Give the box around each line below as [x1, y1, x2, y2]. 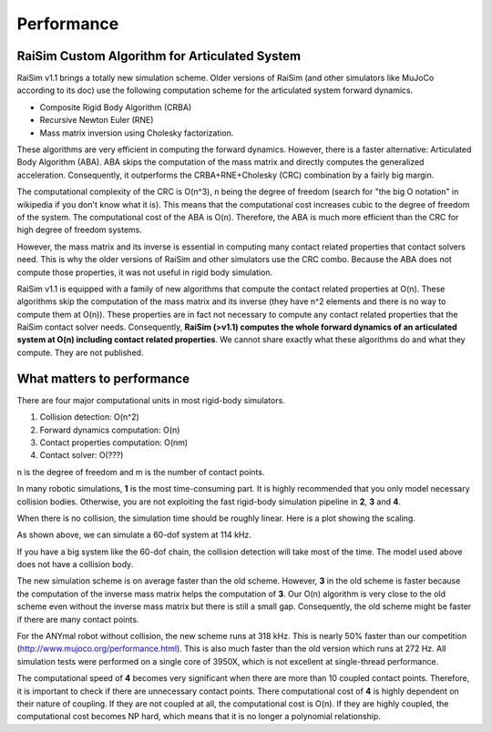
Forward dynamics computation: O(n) [39, 424, 180, 435]
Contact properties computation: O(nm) [39, 437, 189, 448]
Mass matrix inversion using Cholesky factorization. [39, 127, 234, 138]
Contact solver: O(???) [39, 450, 124, 461]
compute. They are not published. [16, 347, 144, 358]
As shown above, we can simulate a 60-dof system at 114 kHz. [16, 529, 252, 541]
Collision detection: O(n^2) [39, 412, 140, 422]
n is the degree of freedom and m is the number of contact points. [16, 466, 265, 477]
